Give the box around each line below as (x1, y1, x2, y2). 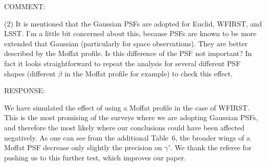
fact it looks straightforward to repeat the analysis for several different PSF (4, 58, 241, 68)
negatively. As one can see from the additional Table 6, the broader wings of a (4, 132, 251, 143)
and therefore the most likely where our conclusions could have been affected (4, 122, 245, 132)
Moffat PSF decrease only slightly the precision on (4, 142, 162, 153)
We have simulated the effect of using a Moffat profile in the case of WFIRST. (4, 102, 250, 113)
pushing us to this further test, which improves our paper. (4, 152, 186, 162)
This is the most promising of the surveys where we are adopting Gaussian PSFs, (4, 112, 258, 123)
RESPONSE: (4, 85, 45, 96)
